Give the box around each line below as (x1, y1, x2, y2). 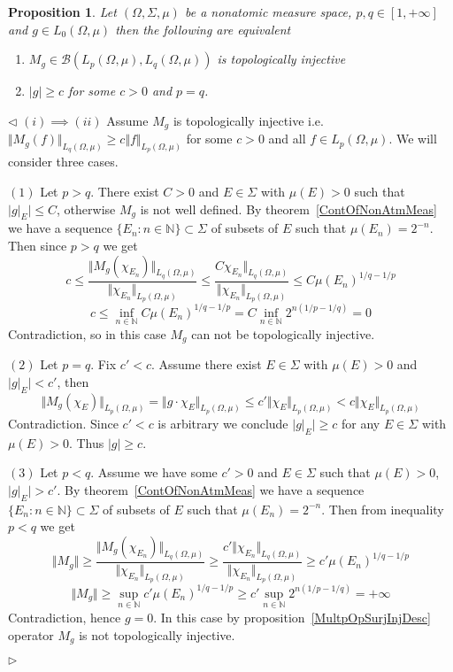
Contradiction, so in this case (8, 324, 166, 343)
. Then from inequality (321, 499, 444, 518)
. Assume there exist (150, 355, 262, 374)
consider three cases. (8, 152, 119, 171)
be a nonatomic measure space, (184, 3, 352, 20)
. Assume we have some (90, 463, 218, 482)
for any (342, 413, 380, 432)
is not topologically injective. (79, 625, 235, 644)
